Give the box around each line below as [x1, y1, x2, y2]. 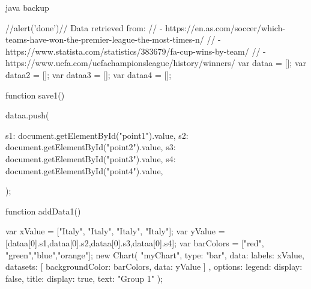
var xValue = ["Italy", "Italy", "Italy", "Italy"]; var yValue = [5, 225, 225, 237]
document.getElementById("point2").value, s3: [5, 141, 176, 153]
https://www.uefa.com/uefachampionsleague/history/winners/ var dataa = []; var [5, 56, 306, 69]
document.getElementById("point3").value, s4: [5, 152, 176, 165]
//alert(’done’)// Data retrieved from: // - [5, 21, 163, 34]
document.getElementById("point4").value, [5, 164, 163, 177]
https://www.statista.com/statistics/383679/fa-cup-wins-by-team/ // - [5, 44, 266, 57]
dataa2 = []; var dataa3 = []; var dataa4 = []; [5, 68, 172, 81]
